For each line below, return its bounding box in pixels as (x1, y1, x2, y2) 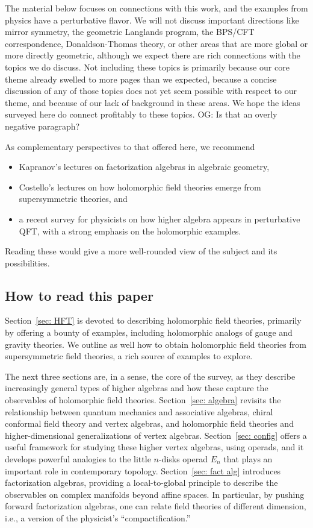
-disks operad (158, 453, 208, 465)
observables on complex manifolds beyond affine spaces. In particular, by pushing (5, 488, 305, 500)
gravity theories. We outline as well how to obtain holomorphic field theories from (5, 338, 306, 350)
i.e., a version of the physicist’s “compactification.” (5, 511, 191, 524)
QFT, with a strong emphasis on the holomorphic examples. (19, 224, 241, 237)
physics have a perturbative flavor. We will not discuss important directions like (5, 13, 299, 26)
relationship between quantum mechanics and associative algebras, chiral (5, 405, 273, 418)
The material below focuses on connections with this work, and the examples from (5, 2, 308, 14)
